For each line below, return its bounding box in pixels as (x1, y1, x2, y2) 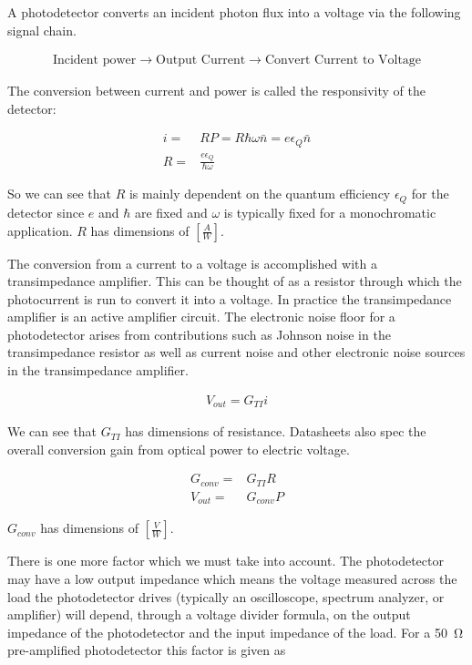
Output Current (156, 54, 246, 67)
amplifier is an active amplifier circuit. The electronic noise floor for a (7, 307, 395, 326)
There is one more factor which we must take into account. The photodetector (7, 551, 444, 570)
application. (7, 220, 73, 240)
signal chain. (7, 20, 77, 39)
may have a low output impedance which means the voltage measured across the (7, 568, 457, 588)
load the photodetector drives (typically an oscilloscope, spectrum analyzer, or (7, 587, 445, 606)
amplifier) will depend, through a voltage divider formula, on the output (7, 605, 411, 624)
